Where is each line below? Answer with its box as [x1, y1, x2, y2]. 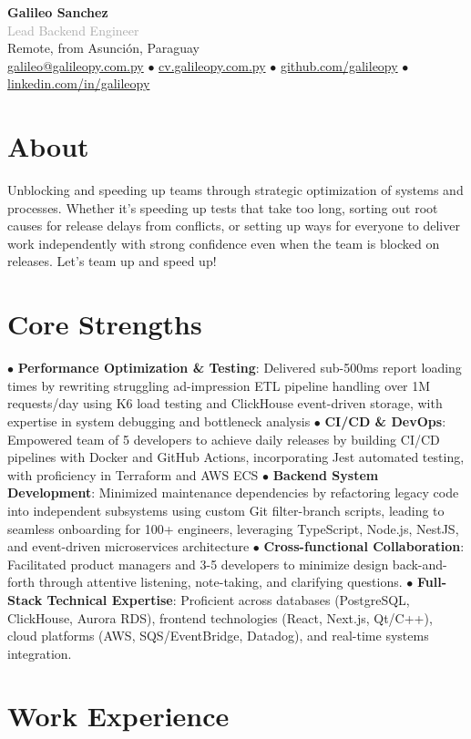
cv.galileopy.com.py [159, 56, 266, 75]
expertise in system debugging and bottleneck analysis [7, 411, 311, 430]
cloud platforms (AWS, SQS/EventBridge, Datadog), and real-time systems [7, 626, 429, 645]
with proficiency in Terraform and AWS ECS [7, 465, 259, 484]
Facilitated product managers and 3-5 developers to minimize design [7, 554, 389, 573]
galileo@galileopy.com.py [7, 56, 144, 75]
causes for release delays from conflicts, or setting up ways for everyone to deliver [7, 216, 460, 235]
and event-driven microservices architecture [7, 537, 250, 556]
